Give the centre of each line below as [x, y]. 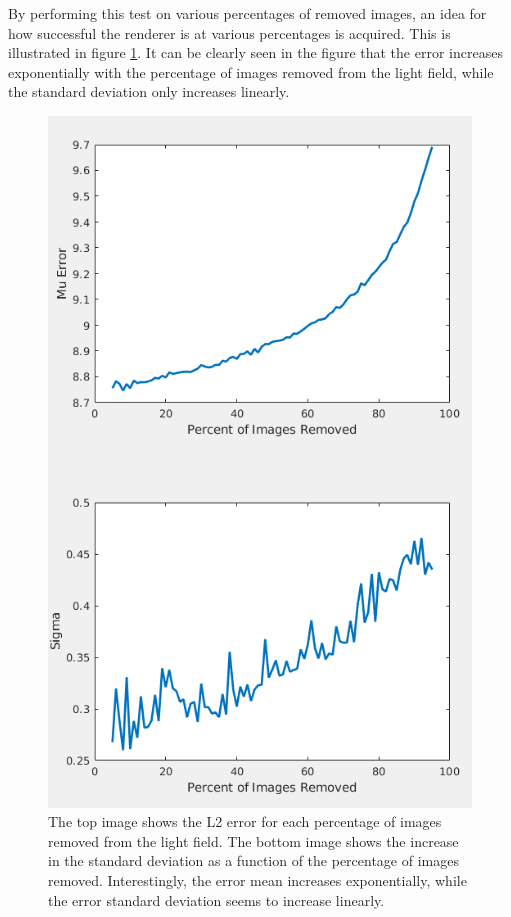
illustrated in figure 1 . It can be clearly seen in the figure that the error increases [255, 52]
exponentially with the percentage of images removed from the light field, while [251, 71]
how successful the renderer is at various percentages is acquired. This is [229, 32]
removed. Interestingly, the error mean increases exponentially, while [257, 880]
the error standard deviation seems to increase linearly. [216, 899]
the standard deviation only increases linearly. [149, 91]
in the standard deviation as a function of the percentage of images [253, 860]
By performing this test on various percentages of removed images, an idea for [247, 13]
